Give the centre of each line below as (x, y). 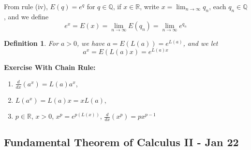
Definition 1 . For (31, 43)
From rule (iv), (26, 6)
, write (149, 6)
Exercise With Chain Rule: (50, 67)
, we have (91, 43)
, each (218, 6)
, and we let (200, 43)
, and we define (26, 16)
